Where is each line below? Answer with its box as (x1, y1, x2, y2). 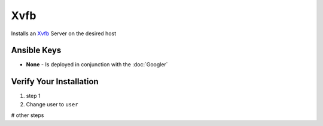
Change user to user (26, 100, 78, 107)
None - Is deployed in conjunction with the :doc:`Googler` (26, 61, 168, 68)
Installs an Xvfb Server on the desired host (11, 30, 117, 37)
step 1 (26, 93, 41, 100)
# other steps (11, 112, 44, 119)
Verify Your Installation (11, 76, 99, 87)
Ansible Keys (11, 45, 62, 56)
